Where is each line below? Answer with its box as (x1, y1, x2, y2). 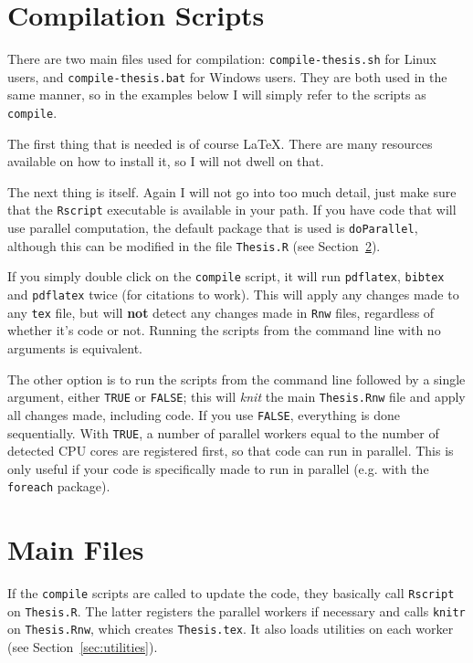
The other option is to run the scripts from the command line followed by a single (7, 369, 466, 388)
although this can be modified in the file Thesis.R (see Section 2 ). (7, 236, 381, 255)
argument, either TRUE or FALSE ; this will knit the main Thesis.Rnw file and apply (7, 387, 466, 406)
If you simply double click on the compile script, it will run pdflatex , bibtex (7, 267, 445, 286)
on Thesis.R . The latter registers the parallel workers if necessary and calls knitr (7, 601, 466, 620)
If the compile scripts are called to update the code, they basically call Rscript (7, 584, 455, 603)
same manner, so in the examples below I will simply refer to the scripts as (7, 85, 426, 104)
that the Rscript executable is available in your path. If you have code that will (7, 200, 457, 219)
